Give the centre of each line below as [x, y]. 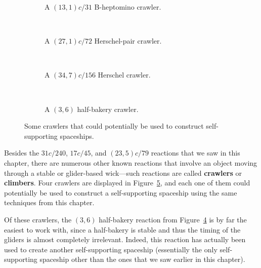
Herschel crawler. [124, 75]
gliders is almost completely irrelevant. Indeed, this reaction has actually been [125, 239]
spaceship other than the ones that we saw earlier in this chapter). [142, 259]
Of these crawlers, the [38, 219]
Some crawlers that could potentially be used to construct [114, 126]
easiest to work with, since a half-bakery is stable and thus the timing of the [122, 229]
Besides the [22, 153]
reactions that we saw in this [195, 153]
